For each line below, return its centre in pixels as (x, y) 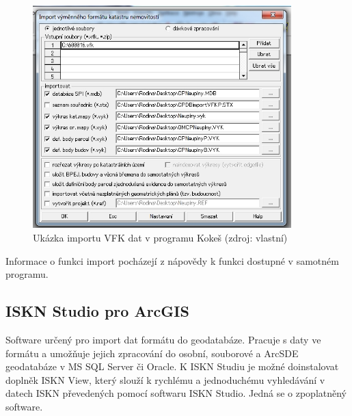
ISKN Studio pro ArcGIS (97, 311)
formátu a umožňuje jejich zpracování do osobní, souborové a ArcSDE (152, 353)
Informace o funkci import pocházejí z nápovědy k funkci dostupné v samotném (172, 260)
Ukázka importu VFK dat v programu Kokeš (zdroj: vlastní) (160, 237)
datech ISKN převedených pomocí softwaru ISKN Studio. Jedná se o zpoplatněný (176, 393)
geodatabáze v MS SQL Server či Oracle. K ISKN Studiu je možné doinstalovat (172, 366)
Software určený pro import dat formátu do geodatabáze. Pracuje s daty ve (163, 339)
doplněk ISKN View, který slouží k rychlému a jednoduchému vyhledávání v (165, 379)
